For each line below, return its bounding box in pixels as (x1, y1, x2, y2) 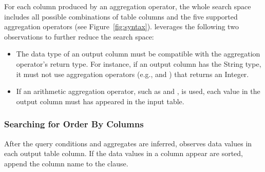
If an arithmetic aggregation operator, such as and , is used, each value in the (16, 86, 260, 97)
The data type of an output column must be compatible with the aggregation (16, 48, 260, 59)
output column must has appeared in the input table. (16, 95, 184, 106)
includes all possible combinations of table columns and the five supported (4, 11, 238, 22)
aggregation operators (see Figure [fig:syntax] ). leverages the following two (4, 21, 239, 32)
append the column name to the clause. (4, 158, 128, 168)
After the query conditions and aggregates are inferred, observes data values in (4, 138, 252, 148)
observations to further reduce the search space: (4, 31, 154, 42)
